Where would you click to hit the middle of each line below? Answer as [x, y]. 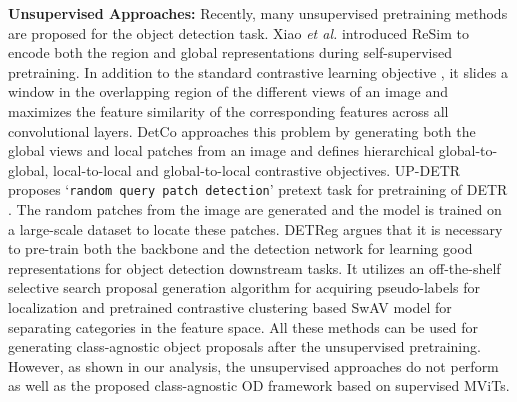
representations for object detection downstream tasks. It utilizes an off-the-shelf [254, 267]
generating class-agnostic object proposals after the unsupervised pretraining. [244, 346]
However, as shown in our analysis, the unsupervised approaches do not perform [253, 365]
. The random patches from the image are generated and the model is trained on [255, 209]
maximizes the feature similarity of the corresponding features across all [228, 110]
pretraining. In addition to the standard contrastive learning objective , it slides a [258, 71]
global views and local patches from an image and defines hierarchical [221, 150]
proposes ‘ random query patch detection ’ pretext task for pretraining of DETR [258, 189]
